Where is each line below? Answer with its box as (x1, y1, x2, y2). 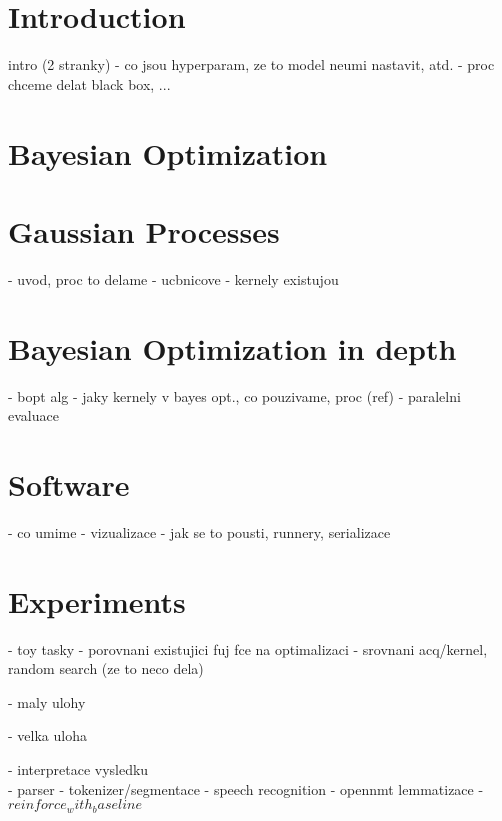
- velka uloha (8, 725, 87, 746)
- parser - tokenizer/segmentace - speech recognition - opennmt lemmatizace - (8, 778, 484, 799)
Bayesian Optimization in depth (8, 327, 457, 368)
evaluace (8, 405, 59, 426)
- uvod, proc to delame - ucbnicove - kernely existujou (8, 268, 339, 289)
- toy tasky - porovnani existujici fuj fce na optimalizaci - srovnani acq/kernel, (8, 638, 488, 659)
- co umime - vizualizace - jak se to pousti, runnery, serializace (8, 521, 391, 542)
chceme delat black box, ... (8, 73, 171, 94)
